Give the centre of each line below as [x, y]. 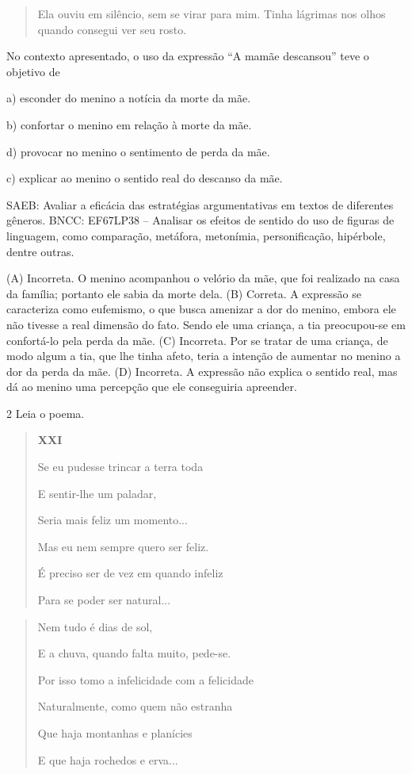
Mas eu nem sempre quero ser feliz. [123, 546]
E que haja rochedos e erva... [108, 759]
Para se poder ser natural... [104, 600]
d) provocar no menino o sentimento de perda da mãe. [138, 151]
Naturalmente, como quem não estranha [135, 706]
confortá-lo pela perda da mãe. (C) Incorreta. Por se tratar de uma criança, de [197, 340]
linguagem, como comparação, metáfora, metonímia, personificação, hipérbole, [196, 235]
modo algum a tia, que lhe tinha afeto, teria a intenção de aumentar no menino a [204, 356]
